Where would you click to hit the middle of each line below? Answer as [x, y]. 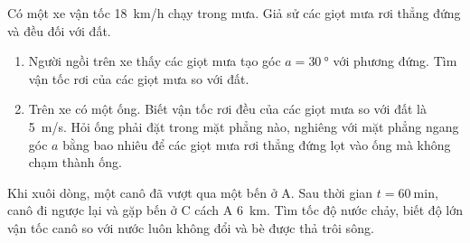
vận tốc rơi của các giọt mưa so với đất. [139, 78]
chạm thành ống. [75, 162]
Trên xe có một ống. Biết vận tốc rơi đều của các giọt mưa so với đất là [227, 109]
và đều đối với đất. [59, 30]
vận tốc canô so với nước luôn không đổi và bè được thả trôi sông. [191, 227]
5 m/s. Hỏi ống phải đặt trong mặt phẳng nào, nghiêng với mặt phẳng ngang [244, 126]
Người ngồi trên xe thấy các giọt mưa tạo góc [155, 61]
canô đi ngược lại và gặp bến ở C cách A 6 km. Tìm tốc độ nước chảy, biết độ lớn [235, 210]
